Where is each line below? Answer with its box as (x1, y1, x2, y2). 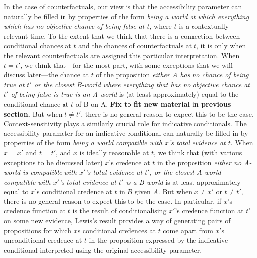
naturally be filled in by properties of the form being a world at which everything (4, 11, 249, 21)
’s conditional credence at (35, 186, 112, 196)
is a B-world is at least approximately (126, 176, 241, 187)
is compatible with (23, 167, 77, 177)
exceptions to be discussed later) (4, 157, 103, 167)
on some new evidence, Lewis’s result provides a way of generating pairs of (4, 215, 231, 226)
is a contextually (179, 21, 229, 31)
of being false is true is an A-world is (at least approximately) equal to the (11, 89, 239, 99)
